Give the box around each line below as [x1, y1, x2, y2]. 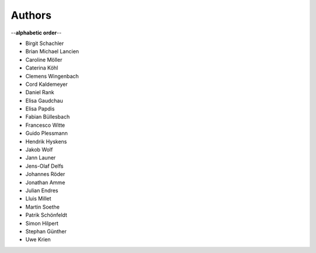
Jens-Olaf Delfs [25, 162, 64, 169]
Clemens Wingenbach [25, 72, 79, 79]
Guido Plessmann [25, 130, 68, 137]
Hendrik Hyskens [25, 138, 67, 145]
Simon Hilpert [25, 220, 59, 227]
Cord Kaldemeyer [25, 81, 68, 88]
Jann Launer [25, 154, 56, 161]
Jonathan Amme [25, 179, 66, 186]
